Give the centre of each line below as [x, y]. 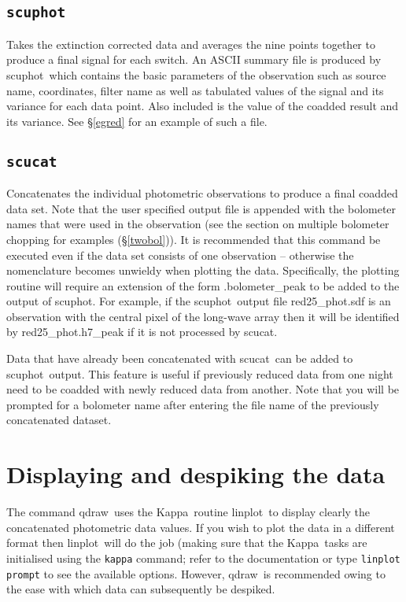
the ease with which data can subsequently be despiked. [141, 589]
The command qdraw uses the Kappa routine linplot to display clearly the [188, 512]
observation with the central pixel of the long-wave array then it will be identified [203, 316]
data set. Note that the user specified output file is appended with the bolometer [201, 208]
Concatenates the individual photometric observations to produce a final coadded [202, 193]
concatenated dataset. [59, 420]
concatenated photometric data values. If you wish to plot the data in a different [201, 527]
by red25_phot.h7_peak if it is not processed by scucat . [142, 332]
